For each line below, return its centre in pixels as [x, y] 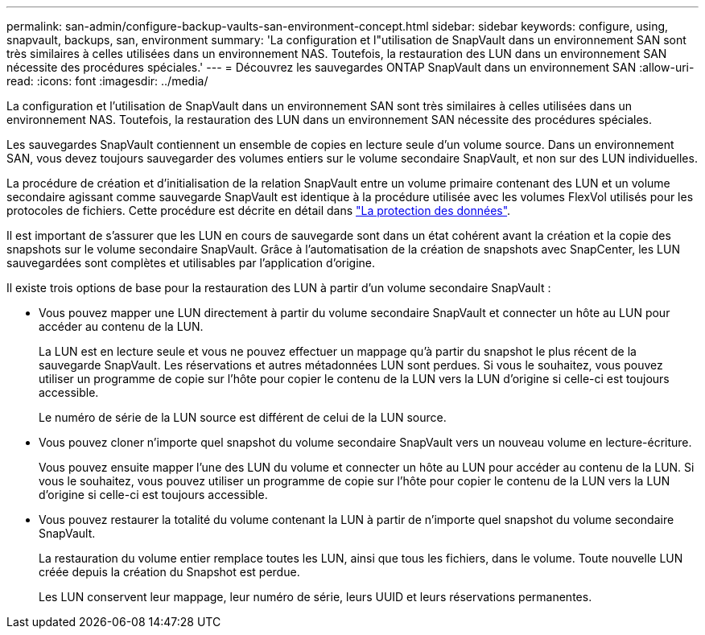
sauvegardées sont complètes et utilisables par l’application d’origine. [191, 263]
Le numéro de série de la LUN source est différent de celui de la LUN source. [243, 417]
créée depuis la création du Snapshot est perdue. [169, 572]
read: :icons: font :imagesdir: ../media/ [107, 81]
